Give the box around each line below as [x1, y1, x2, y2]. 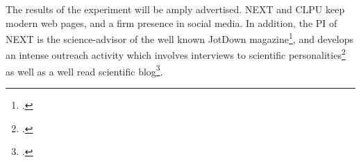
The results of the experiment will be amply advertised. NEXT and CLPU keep [6, 2, 345, 16]
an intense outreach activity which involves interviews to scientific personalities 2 [6, 46, 346, 62]
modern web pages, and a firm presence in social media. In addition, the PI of [6, 15, 337, 30]
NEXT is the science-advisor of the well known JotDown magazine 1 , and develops [6, 30, 354, 46]
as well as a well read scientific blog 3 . [6, 62, 163, 78]
